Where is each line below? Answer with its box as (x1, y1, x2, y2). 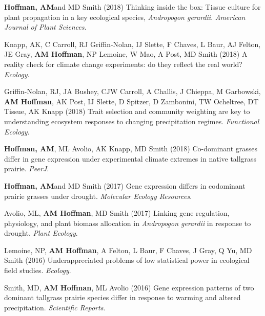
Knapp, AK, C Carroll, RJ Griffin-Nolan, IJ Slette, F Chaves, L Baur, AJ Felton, (4, 38, 261, 49)
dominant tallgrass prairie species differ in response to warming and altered (4, 292, 241, 303)
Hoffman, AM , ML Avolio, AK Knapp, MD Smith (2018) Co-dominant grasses (4, 143, 258, 154)
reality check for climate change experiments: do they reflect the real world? (4, 58, 242, 69)
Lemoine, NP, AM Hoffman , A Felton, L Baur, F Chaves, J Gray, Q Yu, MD (4, 244, 252, 255)
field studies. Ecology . (4, 265, 71, 276)
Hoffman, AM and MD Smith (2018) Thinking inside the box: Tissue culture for (4, 2, 261, 12)
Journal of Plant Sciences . (4, 21, 87, 32)
